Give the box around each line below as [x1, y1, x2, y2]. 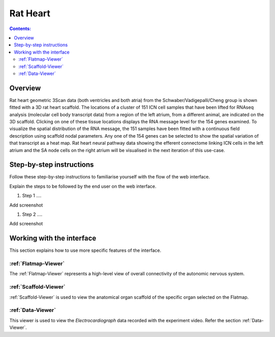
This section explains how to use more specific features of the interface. [9, 247, 161, 253]
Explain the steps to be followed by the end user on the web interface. [9, 183, 157, 189]
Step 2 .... [22, 212, 43, 217]
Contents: [9, 25, 32, 32]
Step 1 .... [22, 193, 42, 199]
